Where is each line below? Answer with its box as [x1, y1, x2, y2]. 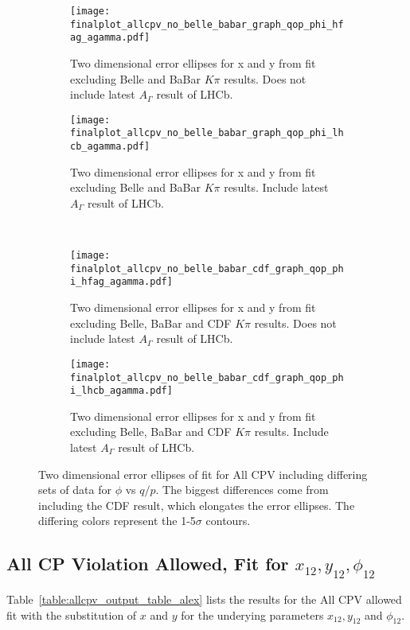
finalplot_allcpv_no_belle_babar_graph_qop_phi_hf [70, 18, 344, 30]
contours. [205, 512, 251, 529]
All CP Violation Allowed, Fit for [6, 551, 289, 576]
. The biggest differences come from [155, 481, 329, 498]
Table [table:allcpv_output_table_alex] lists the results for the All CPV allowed [6, 590, 402, 607]
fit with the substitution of [6, 606, 137, 623]
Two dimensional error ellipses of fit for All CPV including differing [38, 465, 368, 482]
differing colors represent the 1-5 [38, 512, 196, 529]
